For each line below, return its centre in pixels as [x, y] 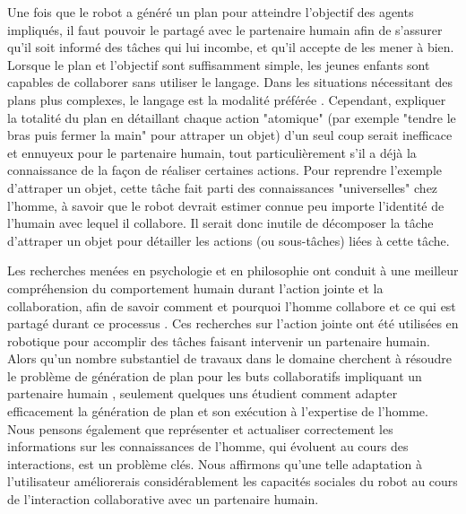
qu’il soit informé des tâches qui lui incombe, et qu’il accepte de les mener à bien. [231, 47]
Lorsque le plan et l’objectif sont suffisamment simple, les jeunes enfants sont [219, 64]
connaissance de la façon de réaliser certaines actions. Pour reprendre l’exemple [224, 170]
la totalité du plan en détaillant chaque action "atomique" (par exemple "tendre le [232, 117]
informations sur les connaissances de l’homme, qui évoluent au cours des [208, 446]
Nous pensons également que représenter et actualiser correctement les [200, 428]
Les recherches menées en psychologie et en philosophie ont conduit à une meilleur [233, 270]
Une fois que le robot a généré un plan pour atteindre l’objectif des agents [211, 12]
